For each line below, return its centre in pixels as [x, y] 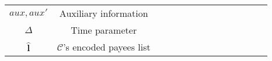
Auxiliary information [104, 13]
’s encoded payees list [107, 47]
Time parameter [104, 30]
